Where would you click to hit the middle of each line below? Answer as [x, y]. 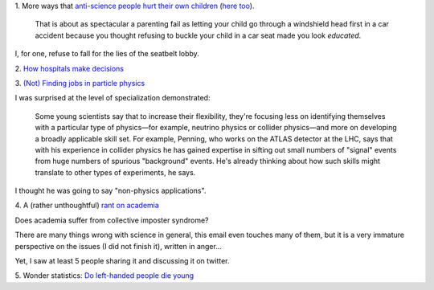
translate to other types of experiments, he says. [115, 172]
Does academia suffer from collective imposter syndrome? [112, 220]
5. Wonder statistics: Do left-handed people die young [104, 276]
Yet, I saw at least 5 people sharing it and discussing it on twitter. [122, 261]
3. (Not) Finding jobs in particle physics [80, 83]
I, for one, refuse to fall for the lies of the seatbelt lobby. [107, 54]
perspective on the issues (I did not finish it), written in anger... [119, 246]
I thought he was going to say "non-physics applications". [111, 191]
